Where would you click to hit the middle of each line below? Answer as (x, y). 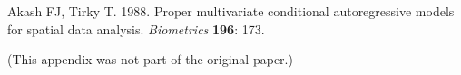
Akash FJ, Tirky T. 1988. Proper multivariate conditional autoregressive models (231, 11)
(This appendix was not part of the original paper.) (150, 59)
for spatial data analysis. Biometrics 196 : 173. (136, 28)
